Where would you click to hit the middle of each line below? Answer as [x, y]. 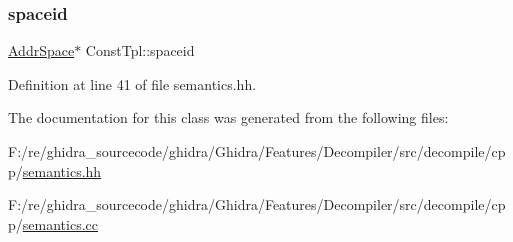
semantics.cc [60, 223]
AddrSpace [41, 50]
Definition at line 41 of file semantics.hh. [132, 83]
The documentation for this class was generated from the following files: [228, 117]
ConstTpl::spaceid [140, 50]
